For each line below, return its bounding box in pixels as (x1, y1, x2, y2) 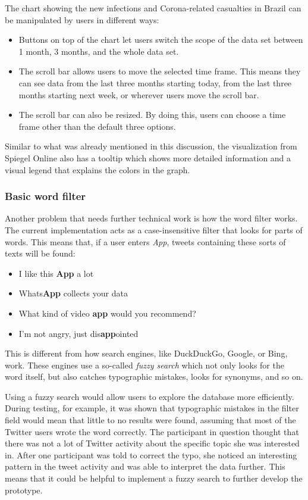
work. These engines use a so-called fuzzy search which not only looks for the (5, 358, 284, 371)
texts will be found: (5, 247, 76, 260)
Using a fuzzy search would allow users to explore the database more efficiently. (5, 390, 294, 402)
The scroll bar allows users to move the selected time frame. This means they (18, 65, 301, 77)
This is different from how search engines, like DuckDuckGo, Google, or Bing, (5, 347, 288, 360)
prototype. (5, 483, 43, 496)
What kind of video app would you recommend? (18, 307, 196, 319)
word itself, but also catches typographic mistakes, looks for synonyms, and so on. (5, 370, 303, 383)
